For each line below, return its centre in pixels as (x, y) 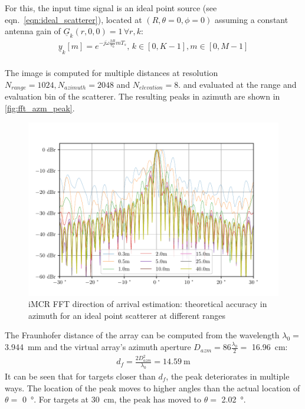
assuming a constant (251, 19)
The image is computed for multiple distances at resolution (111, 73)
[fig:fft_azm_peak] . (40, 108)
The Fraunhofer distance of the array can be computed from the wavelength (142, 335)
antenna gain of (33, 31)
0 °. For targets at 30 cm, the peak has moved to (112, 399)
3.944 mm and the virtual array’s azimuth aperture (98, 347)
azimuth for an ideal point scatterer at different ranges (127, 315)
